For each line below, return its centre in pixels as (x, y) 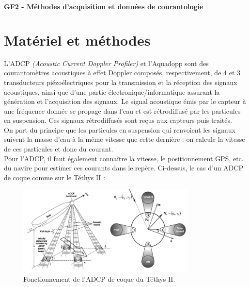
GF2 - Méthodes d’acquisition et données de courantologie (104, 6)
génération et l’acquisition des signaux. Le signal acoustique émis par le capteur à (125, 101)
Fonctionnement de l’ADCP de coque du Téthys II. (99, 279)
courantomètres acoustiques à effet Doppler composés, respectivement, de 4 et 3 (122, 73)
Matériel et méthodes (77, 40)
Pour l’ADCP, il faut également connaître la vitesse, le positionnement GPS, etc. (124, 158)
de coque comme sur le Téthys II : (55, 177)
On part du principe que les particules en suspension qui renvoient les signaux (120, 129)
